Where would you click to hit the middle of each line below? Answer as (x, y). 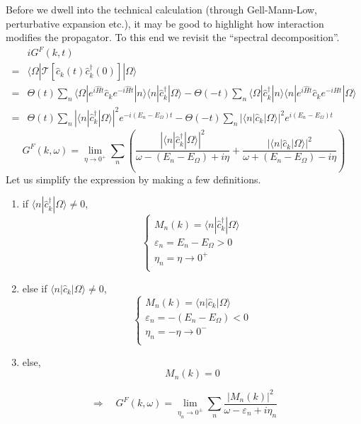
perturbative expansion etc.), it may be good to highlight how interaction (165, 23)
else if (35, 288)
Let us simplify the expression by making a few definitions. (133, 179)
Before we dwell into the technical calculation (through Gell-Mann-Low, (162, 9)
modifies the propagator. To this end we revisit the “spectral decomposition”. (173, 37)
